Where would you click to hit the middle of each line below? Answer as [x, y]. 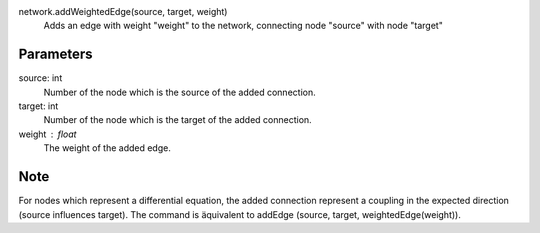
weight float [47, 134]
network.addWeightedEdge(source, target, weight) [123, 11]
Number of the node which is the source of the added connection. [179, 92]
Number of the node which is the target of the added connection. [177, 120]
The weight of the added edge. [107, 148]
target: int [38, 106]
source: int [40, 78]
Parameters [55, 54]
